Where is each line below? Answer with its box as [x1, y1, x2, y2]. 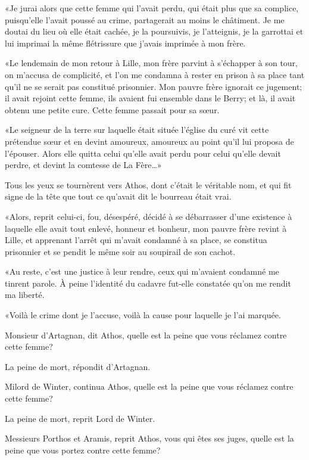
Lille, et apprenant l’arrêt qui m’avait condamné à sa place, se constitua [5, 234, 267, 246]
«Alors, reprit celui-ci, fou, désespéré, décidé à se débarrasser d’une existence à [5, 210, 292, 222]
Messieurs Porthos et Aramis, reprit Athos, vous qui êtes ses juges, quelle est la [5, 432, 294, 445]
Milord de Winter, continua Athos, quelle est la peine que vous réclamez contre [5, 380, 294, 393]
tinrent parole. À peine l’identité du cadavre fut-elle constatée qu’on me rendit [5, 276, 291, 289]
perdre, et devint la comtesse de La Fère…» [5, 158, 162, 171]
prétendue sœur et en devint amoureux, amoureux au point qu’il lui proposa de [5, 135, 294, 147]
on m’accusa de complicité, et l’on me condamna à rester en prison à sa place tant [5, 68, 305, 80]
